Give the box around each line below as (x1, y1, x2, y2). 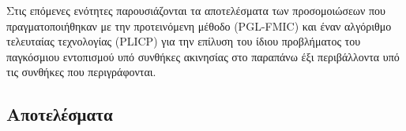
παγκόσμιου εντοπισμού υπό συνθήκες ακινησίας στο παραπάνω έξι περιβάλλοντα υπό (6, 48, 400, 64)
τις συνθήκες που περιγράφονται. (6, 64, 156, 80)
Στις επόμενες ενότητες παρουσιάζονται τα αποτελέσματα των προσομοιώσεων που (6, 2, 386, 18)
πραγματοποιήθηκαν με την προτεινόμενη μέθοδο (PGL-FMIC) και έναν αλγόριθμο (6, 17, 392, 34)
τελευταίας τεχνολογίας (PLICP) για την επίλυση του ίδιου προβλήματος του (6, 33, 361, 49)
